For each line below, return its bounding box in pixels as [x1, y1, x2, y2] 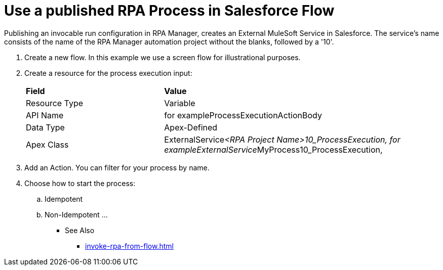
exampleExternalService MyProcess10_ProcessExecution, [164, 144, 383, 155]
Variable [164, 98, 195, 108]
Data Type [26, 122, 65, 132]
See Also [65, 226, 95, 235]
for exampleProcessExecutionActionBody [164, 110, 322, 120]
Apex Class [26, 139, 69, 150]
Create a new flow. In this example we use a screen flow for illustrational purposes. [24, 53, 301, 62]
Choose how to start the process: [24, 178, 136, 188]
